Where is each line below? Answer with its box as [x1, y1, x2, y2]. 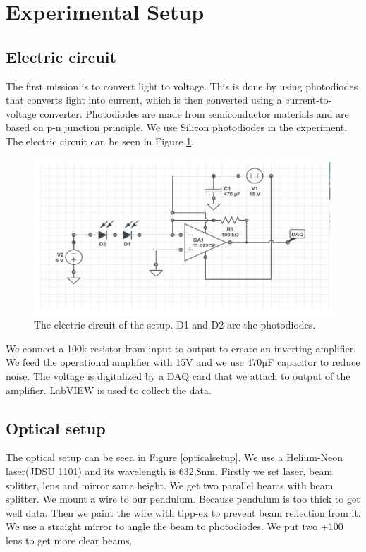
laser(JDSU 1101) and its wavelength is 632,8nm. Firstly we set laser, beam [6, 464, 333, 479]
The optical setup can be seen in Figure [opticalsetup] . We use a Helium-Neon [6, 450, 343, 465]
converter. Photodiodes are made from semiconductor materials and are [39, 106, 349, 121]
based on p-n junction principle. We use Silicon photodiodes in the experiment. [6, 120, 348, 135]
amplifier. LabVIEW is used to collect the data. [6, 382, 212, 397]
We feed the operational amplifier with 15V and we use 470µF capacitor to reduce [6, 355, 360, 369]
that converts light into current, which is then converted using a [6, 92, 282, 107]
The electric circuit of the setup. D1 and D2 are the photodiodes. [34, 317, 316, 332]
